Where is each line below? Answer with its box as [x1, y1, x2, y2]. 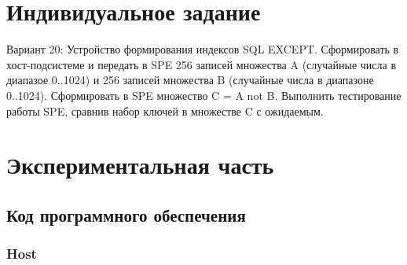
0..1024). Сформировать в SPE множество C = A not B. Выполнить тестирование [6, 86, 401, 103]
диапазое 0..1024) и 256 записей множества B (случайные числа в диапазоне [6, 72, 374, 88]
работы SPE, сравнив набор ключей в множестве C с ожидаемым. [6, 102, 324, 119]
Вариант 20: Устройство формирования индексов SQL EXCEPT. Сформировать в [6, 41, 399, 57]
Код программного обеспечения [6, 202, 246, 226]
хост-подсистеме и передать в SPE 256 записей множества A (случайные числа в [6, 56, 397, 72]
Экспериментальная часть [6, 149, 274, 181]
